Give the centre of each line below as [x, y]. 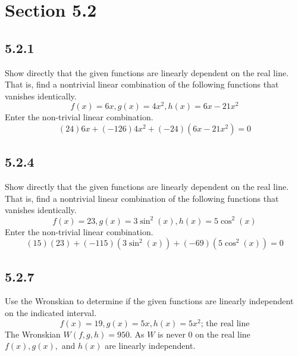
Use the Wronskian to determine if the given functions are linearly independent [149, 301]
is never [172, 334]
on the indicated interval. [51, 312]
